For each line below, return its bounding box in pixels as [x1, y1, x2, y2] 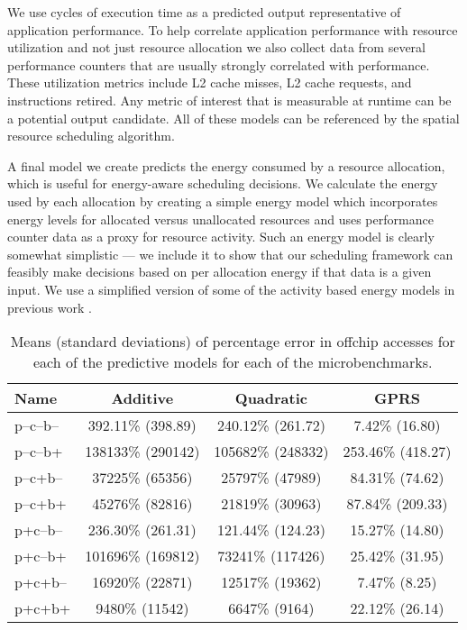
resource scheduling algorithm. [7, 126, 175, 145]
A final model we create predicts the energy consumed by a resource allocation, [7, 156, 445, 175]
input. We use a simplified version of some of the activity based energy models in [7, 279, 455, 298]
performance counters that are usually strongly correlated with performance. [7, 55, 430, 74]
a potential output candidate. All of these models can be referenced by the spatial [7, 108, 460, 127]
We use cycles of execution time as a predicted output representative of [7, 3, 401, 21]
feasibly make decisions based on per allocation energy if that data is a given [7, 262, 432, 281]
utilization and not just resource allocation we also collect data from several [7, 38, 426, 57]
